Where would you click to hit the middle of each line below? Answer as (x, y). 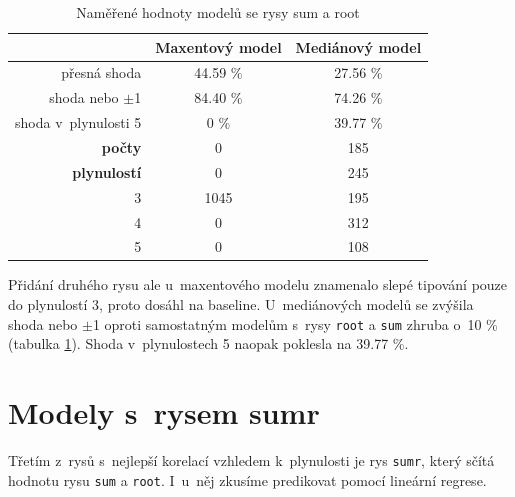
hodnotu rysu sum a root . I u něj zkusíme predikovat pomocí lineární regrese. (247, 479)
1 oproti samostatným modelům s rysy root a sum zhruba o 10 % (295, 323)
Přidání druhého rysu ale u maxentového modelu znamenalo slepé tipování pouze (258, 284)
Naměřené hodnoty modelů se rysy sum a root (218, 12)
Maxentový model (218, 46)
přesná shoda (101, 72)
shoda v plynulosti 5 (78, 122)
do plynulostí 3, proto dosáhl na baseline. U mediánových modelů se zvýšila (241, 304)
